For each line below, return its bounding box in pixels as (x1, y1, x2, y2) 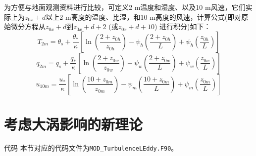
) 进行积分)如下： (154, 21, 211, 32)
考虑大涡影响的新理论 (4, 114, 143, 134)
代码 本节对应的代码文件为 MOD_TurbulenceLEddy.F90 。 (4, 142, 178, 153)
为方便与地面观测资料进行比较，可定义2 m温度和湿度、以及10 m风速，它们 (4, 2, 246, 12)
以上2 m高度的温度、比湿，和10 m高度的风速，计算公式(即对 (46, 11, 242, 22)
